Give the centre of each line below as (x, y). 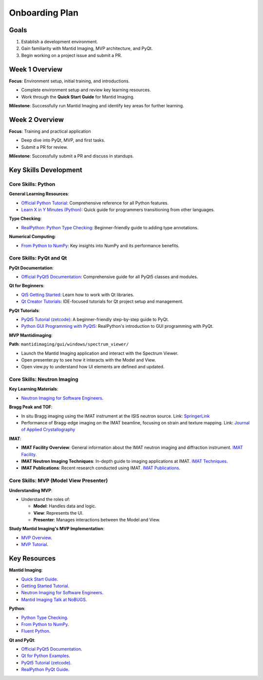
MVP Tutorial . (35, 544)
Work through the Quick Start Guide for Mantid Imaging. (78, 97)
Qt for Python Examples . (46, 656)
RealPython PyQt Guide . (45, 670)
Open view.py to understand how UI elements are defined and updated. (93, 367)
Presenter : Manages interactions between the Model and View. (97, 520)
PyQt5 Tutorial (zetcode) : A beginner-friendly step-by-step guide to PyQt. (95, 319)
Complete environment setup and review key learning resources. (86, 90)
